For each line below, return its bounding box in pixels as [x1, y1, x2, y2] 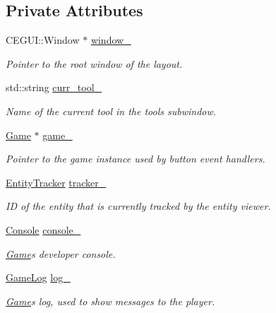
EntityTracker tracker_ [6, 175, 107, 189]
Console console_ [6, 222, 81, 237]
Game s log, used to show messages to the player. [6, 293, 215, 308]
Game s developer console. [6, 246, 116, 261]
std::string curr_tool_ [6, 80, 102, 95]
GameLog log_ [6, 270, 71, 285]
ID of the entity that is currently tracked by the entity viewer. [6, 199, 271, 213]
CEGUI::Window [6, 33, 80, 47]
